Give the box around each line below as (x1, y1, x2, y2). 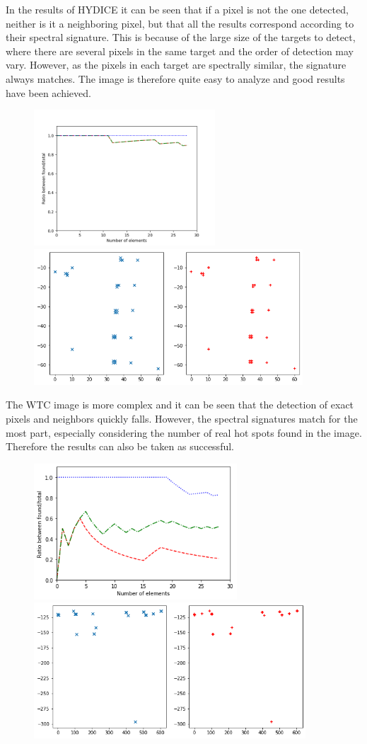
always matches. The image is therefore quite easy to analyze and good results (6, 71, 345, 86)
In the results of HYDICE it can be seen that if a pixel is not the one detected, (6, 2, 349, 16)
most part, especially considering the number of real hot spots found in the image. (6, 425, 362, 440)
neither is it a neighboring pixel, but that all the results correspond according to (6, 16, 354, 30)
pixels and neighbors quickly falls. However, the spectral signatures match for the (6, 411, 358, 425)
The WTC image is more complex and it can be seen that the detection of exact (6, 397, 354, 412)
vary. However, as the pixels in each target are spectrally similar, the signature (6, 57, 346, 72)
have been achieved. (6, 85, 91, 100)
